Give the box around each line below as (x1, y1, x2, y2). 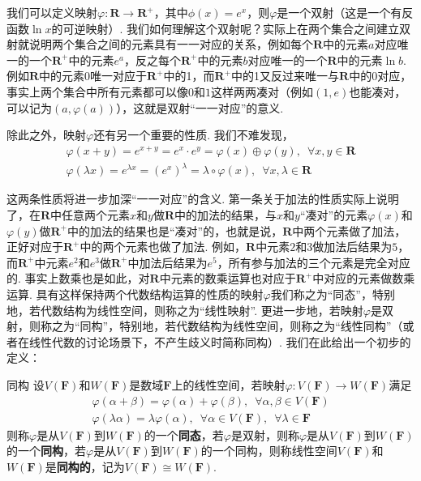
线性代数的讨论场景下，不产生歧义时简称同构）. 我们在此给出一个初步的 (28, 333, 411, 350)
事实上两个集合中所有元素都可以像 (6, 83, 188, 100)
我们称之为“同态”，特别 (270, 285, 395, 302)
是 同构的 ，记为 (45, 458, 125, 475)
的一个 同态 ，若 (144, 426, 224, 443)
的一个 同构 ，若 (6, 442, 86, 459)
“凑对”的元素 (299, 206, 368, 223)
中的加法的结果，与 (174, 206, 277, 223)
